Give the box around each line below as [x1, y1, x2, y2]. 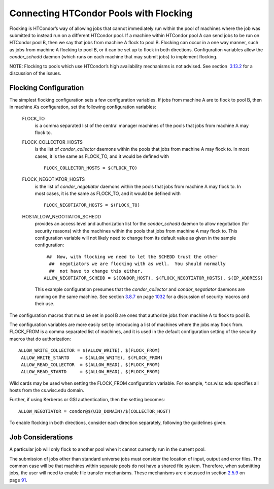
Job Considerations [9, 433, 73, 442]
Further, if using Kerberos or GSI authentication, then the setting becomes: [9, 397, 165, 403]
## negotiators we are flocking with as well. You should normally [49, 261, 226, 267]
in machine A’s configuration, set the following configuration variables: [9, 104, 157, 110]
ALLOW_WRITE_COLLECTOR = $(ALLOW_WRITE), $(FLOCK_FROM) [18, 348, 160, 353]
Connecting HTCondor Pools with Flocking [9, 8, 193, 19]
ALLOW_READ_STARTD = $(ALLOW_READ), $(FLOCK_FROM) [21, 369, 160, 375]
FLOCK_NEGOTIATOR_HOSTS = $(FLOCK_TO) [44, 202, 141, 208]
